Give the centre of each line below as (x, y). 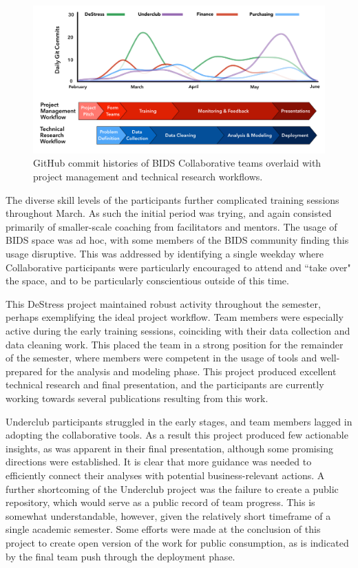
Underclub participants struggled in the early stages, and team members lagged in (179, 421)
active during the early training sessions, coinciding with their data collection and (178, 331)
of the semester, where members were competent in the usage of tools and (161, 358)
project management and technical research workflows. (148, 177)
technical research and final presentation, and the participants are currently (165, 385)
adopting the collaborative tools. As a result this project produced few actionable (177, 435)
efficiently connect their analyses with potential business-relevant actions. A (165, 475)
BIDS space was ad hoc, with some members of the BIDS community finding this (177, 240)
